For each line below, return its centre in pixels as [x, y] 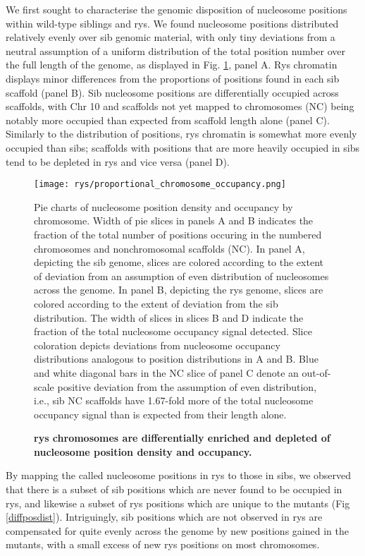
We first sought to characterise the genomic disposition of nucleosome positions [177, 9]
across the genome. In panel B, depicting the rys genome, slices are [179, 290]
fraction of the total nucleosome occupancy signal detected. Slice [173, 331]
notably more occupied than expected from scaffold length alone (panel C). [168, 120]
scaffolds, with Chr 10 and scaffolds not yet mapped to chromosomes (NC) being [180, 106]
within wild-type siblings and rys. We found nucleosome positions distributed [172, 23]
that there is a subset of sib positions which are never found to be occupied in [174, 489]
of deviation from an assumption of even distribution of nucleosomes [181, 276]
